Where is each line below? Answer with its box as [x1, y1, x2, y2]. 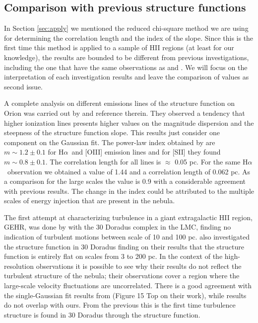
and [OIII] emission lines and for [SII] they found [71, 147, 221, 157]
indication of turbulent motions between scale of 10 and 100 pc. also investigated [4, 232, 250, 242]
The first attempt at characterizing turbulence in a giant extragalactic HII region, [4, 212, 253, 222]
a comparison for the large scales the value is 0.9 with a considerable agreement [4, 176, 246, 186]
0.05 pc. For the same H [175, 156, 248, 166]
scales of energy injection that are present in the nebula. [4, 195, 175, 206]
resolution [4, 260, 34, 271]
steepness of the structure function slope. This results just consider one [4, 127, 220, 138]
